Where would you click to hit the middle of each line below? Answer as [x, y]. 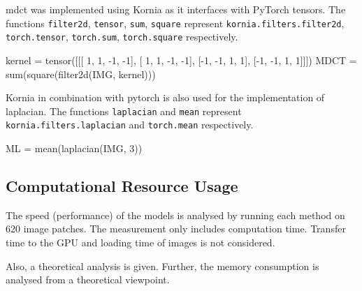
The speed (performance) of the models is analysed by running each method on [175, 215]
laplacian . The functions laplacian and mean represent [124, 111]
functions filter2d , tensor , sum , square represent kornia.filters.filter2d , [175, 23]
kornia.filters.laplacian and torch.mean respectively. [130, 125]
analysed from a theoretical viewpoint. [88, 279]
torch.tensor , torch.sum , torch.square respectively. [122, 37]
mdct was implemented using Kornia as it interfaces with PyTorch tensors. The [176, 9]
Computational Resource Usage [122, 185]
